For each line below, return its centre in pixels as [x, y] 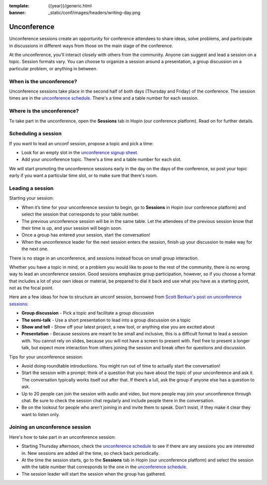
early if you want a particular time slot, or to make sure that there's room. [84, 175]
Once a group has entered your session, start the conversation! [86, 235]
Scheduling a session [35, 134]
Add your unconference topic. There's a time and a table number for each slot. [102, 160]
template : [19, 6]
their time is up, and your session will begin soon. [72, 228]
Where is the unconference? [44, 111]
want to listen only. [41, 414]
